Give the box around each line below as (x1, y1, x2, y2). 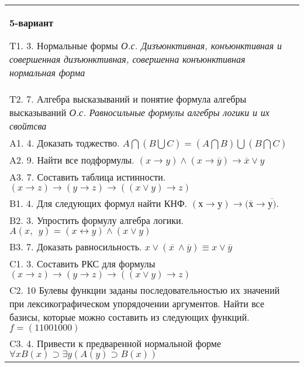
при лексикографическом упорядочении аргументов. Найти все (9, 297, 265, 310)
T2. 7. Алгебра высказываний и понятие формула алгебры (9, 92, 247, 106)
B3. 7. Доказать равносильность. (9, 240, 142, 253)
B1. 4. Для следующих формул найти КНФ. (9, 196, 188, 210)
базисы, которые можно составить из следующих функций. (9, 310, 250, 324)
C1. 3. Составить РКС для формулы (9, 257, 156, 270)
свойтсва (9, 119, 47, 132)
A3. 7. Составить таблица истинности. (9, 170, 166, 183)
